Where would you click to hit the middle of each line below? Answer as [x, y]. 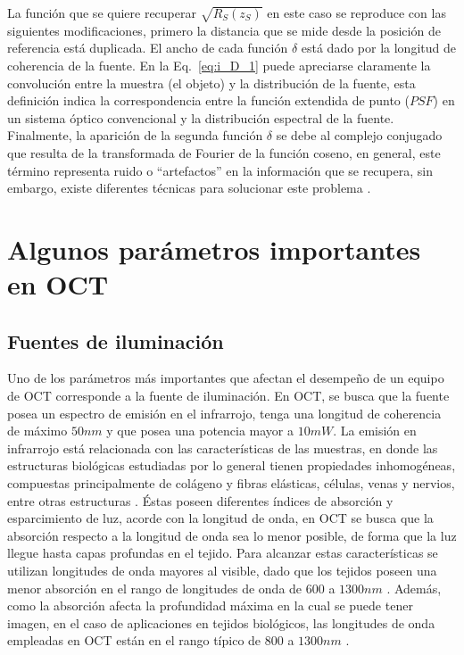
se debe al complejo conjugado [359, 135]
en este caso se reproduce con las [356, 12]
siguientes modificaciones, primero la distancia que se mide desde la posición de [224, 30]
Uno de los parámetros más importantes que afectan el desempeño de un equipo [226, 378]
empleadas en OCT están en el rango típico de [134, 640]
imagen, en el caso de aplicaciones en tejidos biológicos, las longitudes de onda [221, 622]
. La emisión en [375, 431]
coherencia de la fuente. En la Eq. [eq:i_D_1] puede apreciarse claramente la [219, 65]
